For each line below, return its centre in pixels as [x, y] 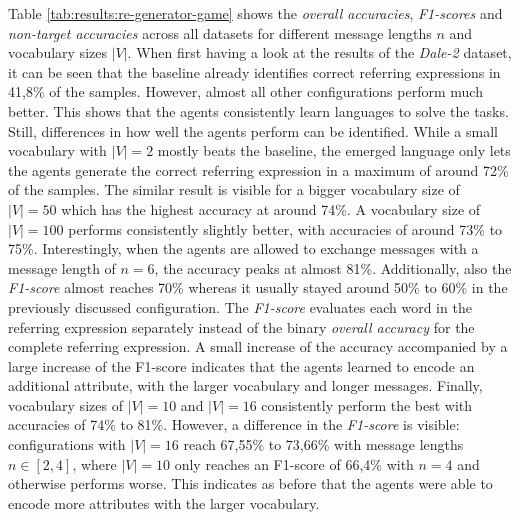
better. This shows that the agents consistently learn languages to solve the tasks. [258, 110]
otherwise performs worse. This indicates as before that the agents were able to [250, 483]
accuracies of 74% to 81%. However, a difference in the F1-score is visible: [234, 424]
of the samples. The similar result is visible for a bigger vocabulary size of [234, 189]
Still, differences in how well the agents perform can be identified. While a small [253, 130]
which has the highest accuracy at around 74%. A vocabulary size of [271, 208]
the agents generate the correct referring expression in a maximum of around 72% [258, 169]
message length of [62, 267]
